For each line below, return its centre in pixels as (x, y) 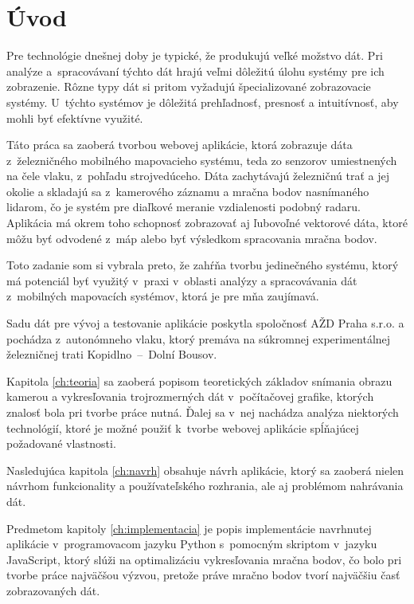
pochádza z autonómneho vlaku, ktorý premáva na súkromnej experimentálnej (199, 338)
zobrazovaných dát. (53, 590)
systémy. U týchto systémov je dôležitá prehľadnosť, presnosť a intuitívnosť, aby (203, 102)
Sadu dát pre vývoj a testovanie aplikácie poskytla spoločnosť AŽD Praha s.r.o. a (205, 323)
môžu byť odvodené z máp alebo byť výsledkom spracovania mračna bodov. (192, 238)
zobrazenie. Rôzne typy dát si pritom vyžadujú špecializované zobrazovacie (189, 86)
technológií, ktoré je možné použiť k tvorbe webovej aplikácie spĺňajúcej (183, 428)
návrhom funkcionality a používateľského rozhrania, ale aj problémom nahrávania (205, 486)
